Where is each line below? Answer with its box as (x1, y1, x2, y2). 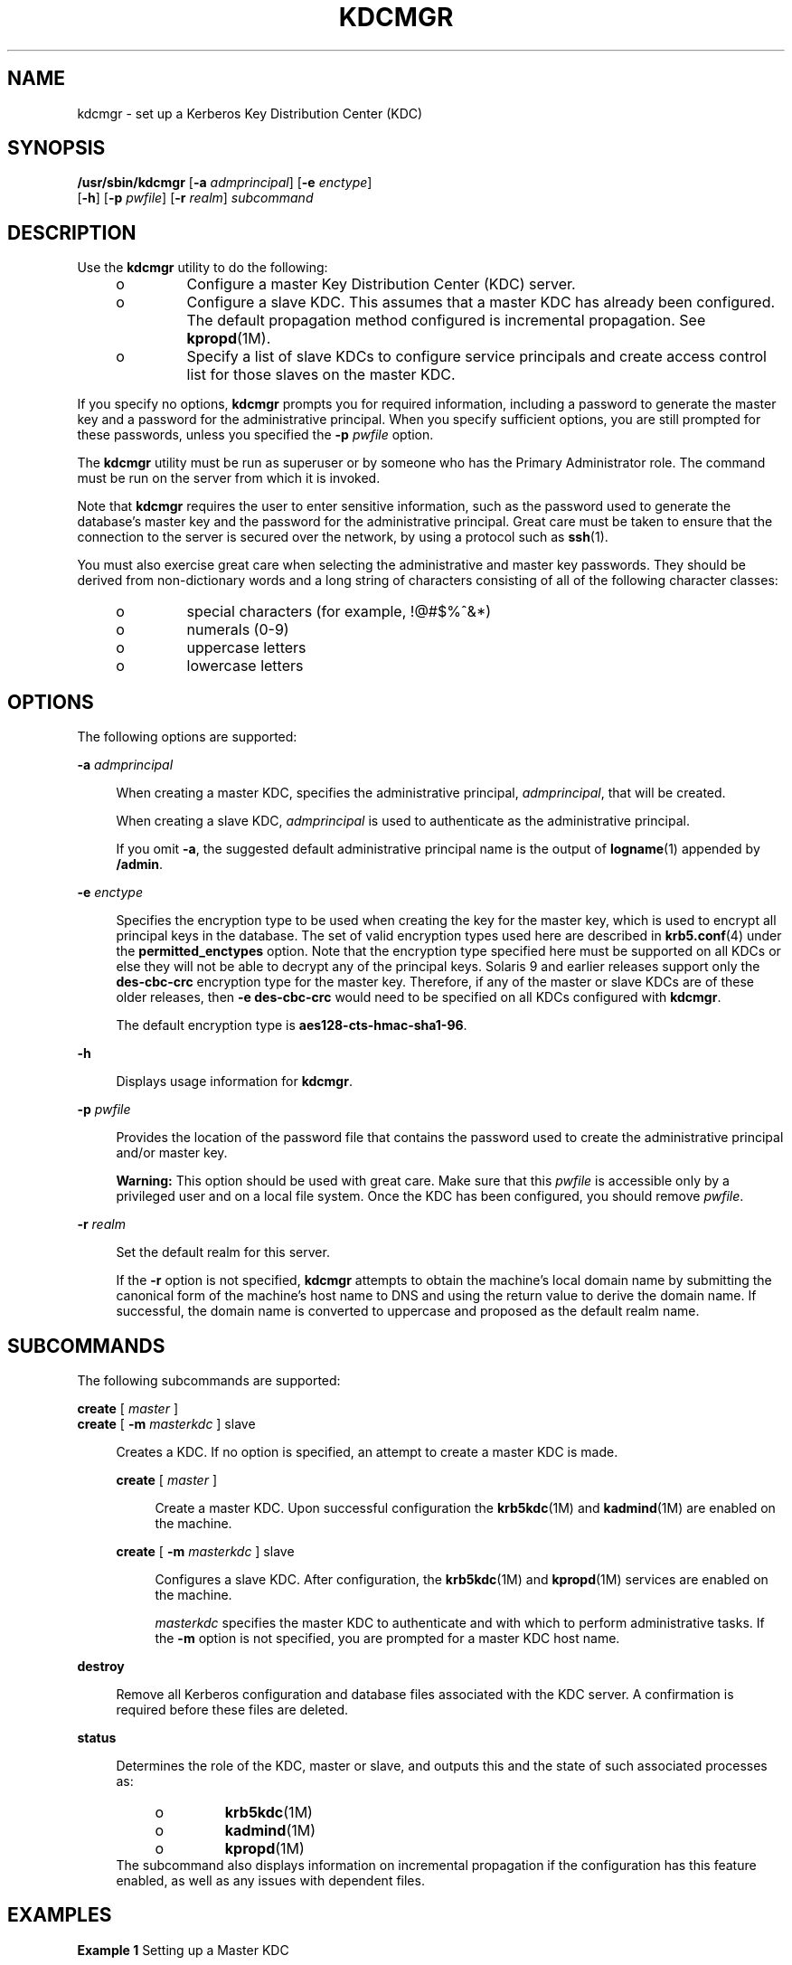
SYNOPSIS (7, 137, 106, 160)
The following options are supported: (77, 729, 297, 745)
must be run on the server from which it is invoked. (77, 470, 381, 487)
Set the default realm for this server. (116, 1244, 330, 1261)
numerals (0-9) (186, 620, 289, 639)
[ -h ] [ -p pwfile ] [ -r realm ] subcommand (77, 190, 314, 206)
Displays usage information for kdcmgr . (116, 1073, 353, 1090)
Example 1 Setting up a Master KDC (77, 1941, 289, 1958)
